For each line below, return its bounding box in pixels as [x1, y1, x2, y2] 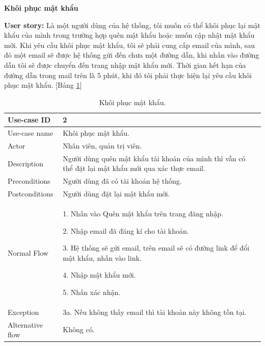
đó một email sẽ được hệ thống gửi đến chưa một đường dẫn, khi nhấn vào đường [4, 50, 259, 60]
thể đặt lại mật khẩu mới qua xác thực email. [63, 163, 205, 174]
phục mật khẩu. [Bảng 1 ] [4, 80, 82, 90]
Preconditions [8, 176, 50, 186]
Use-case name [8, 128, 54, 138]
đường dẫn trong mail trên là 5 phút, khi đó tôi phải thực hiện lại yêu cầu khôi [4, 69, 252, 80]
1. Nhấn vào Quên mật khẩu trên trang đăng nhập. [63, 208, 224, 218]
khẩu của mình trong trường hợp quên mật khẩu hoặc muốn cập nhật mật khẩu [4, 30, 255, 40]
